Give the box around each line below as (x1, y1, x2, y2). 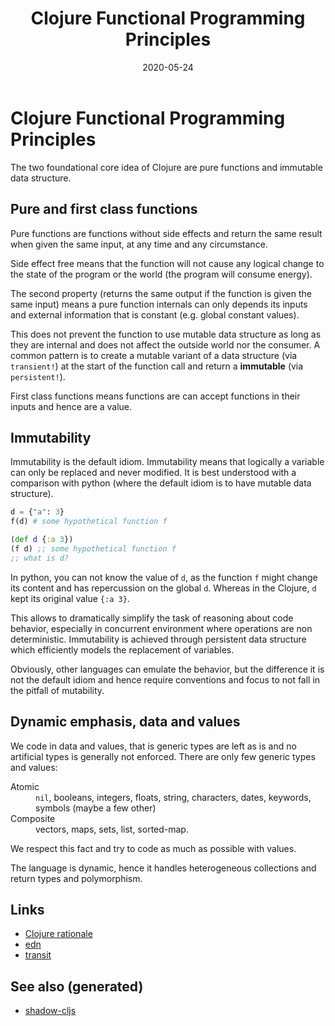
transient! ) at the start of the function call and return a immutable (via (10, 360, 304, 372)
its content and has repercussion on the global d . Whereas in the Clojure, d (10, 582, 317, 594)
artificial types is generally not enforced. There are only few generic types (10, 750, 316, 762)
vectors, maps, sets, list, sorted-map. (35, 823, 189, 835)
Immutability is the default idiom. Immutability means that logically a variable (10, 456, 325, 468)
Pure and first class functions (10, 201, 198, 218)
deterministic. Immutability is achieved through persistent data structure (10, 633, 307, 645)
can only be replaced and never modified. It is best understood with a (10, 467, 297, 479)
